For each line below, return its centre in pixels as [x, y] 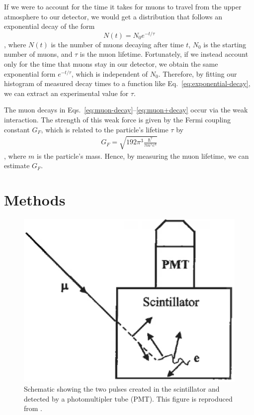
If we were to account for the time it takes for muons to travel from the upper [123, 6]
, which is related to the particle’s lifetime [105, 129]
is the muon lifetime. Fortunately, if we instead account [164, 54]
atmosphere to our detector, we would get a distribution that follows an [113, 16]
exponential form [30, 73]
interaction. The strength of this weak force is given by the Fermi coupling [117, 120]
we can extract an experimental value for [66, 93]
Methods [35, 200]
